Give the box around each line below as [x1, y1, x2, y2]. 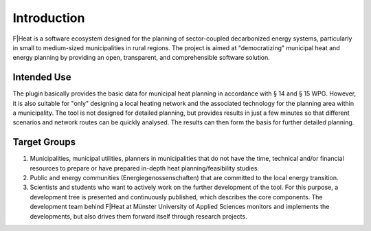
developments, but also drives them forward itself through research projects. [30, 212, 247, 220]
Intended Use [12, 71, 71, 83]
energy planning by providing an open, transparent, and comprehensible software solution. [12, 54, 271, 62]
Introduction [12, 10, 85, 25]
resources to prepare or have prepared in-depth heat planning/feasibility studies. [30, 164, 260, 172]
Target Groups [12, 136, 76, 148]
